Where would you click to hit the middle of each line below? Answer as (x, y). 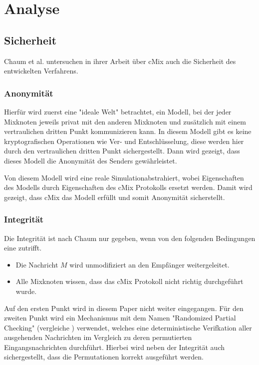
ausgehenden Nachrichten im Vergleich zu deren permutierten (98, 337)
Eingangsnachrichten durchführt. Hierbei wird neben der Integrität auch (115, 347)
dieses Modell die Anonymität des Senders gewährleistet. (91, 160)
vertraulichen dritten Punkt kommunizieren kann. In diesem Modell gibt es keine (128, 131)
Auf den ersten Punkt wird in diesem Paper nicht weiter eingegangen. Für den (124, 308)
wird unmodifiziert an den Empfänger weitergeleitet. (149, 264)
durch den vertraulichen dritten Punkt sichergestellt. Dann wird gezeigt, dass (122, 151)
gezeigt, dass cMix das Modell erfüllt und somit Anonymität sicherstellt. (115, 197)
